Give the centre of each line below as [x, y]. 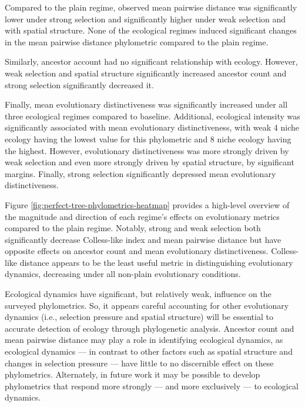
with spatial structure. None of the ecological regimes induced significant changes [151, 30]
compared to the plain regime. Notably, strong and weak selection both [133, 228]
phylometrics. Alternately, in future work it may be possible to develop [133, 374]
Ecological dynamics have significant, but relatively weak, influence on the [138, 294]
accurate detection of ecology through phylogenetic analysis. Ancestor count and [150, 328]
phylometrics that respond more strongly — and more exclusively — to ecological [152, 386]
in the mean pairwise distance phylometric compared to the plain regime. [137, 41]
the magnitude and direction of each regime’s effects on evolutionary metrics [142, 216]
